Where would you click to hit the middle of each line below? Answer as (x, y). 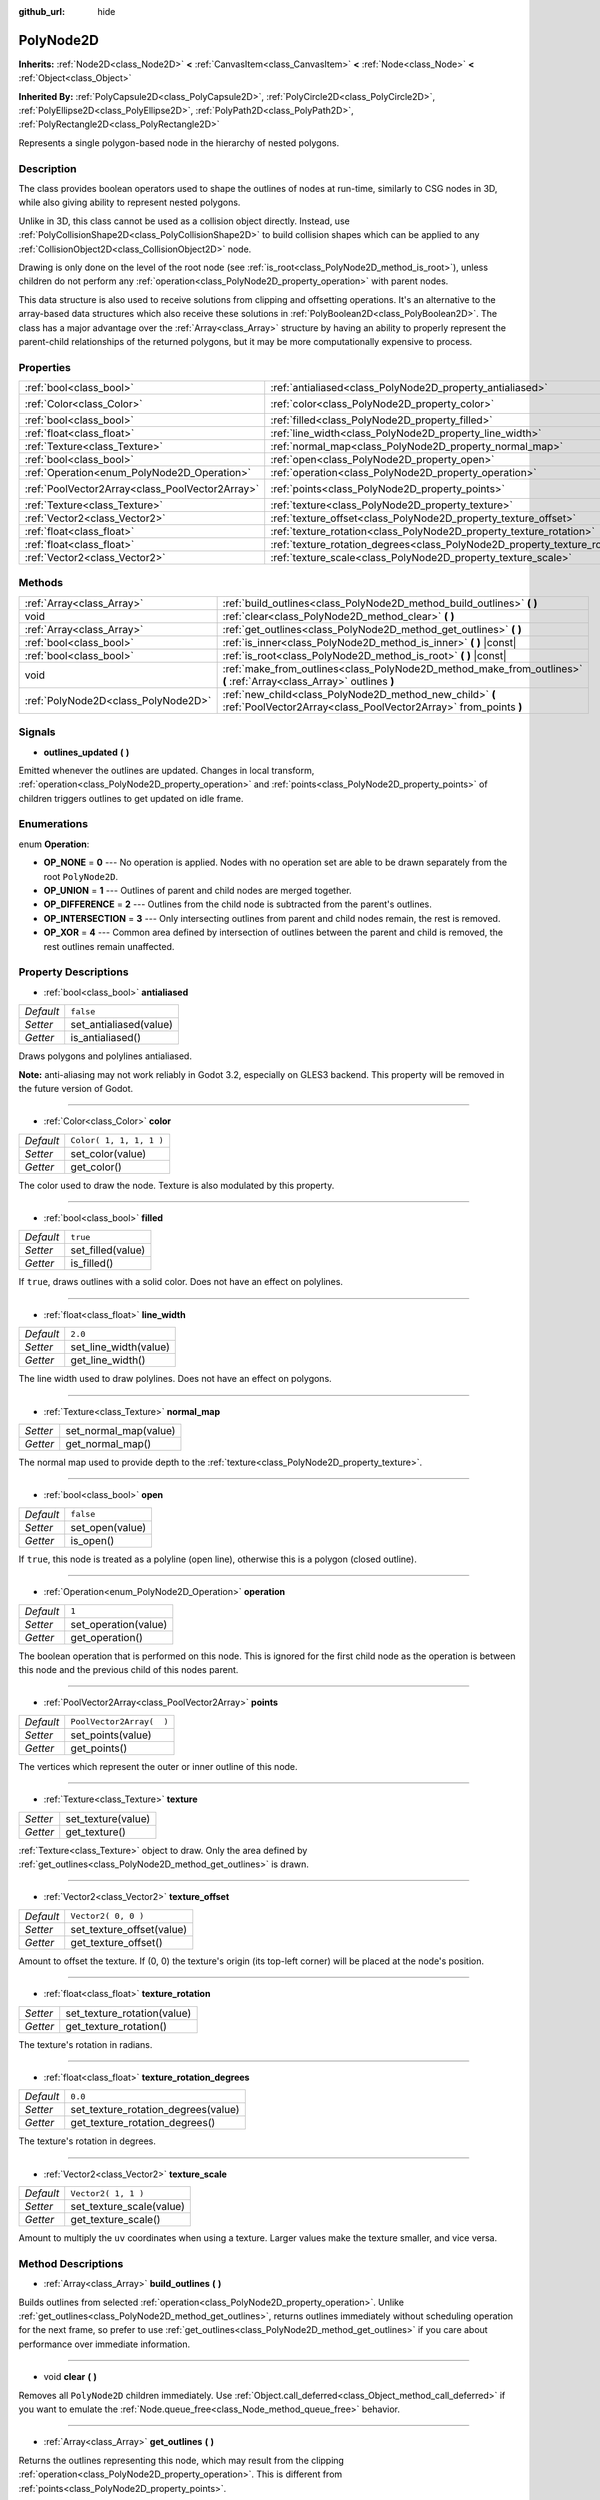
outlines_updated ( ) (86, 752)
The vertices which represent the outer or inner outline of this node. (158, 1766)
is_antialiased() (106, 1038)
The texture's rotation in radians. (85, 2044)
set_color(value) (108, 1153)
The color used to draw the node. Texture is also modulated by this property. (176, 1185)
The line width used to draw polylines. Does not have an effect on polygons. (175, 1379)
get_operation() (107, 1637)
